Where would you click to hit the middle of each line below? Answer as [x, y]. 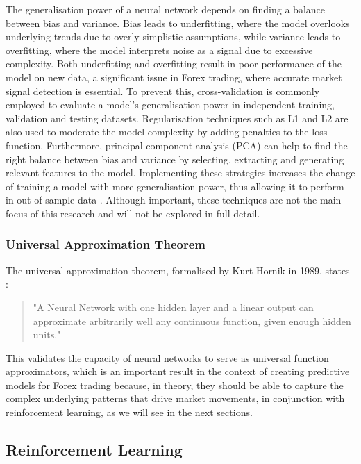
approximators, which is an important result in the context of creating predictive [178, 371]
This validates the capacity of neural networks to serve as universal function [167, 357]
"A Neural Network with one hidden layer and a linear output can [173, 307]
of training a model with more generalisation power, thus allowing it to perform [175, 186]
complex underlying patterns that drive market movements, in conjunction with [175, 398]
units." [47, 334]
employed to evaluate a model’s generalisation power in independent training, [170, 105]
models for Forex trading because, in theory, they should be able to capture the [175, 384]
